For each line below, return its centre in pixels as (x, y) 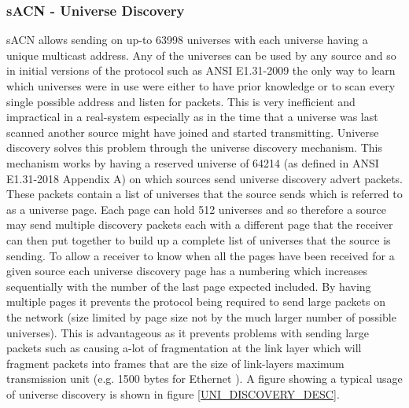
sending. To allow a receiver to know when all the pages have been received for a (201, 255)
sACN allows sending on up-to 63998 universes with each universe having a (187, 40)
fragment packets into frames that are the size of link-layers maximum (175, 363)
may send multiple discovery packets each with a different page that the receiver (200, 224)
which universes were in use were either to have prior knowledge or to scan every (201, 86)
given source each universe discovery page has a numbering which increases (187, 271)
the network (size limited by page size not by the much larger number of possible (201, 316)
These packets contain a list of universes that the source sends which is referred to (204, 194)
